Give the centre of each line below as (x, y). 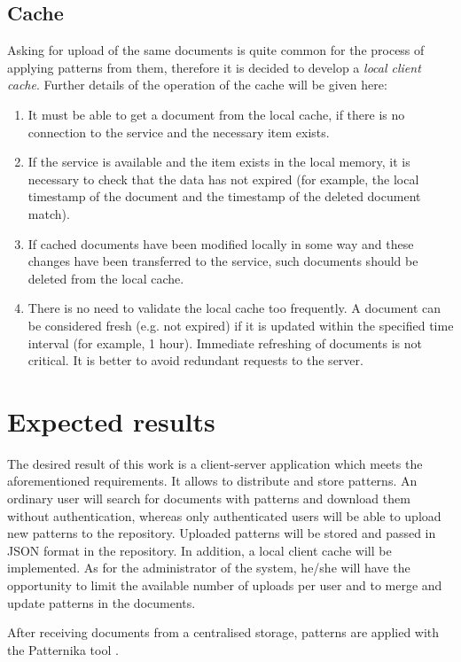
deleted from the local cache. (106, 278)
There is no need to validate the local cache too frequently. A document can (234, 308)
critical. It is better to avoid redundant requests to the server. (195, 360)
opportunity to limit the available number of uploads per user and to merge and (225, 584)
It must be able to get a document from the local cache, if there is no (216, 114)
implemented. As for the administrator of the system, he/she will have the (209, 568)
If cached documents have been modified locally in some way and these (221, 243)
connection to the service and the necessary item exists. (179, 132)
